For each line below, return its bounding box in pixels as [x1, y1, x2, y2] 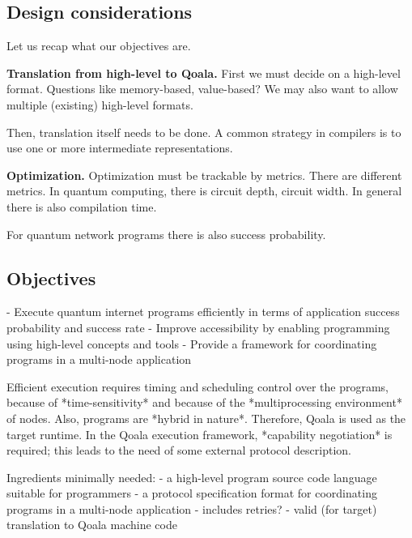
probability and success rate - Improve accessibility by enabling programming [6, 318, 390, 335]
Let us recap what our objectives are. [6, 37, 191, 54]
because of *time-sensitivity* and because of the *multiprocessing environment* [6, 394, 402, 411]
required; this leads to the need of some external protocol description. [6, 442, 351, 459]
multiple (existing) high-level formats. [6, 96, 193, 113]
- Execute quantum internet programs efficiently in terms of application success [6, 303, 400, 320]
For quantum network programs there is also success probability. [6, 225, 326, 242]
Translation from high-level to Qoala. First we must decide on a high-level [6, 64, 401, 81]
